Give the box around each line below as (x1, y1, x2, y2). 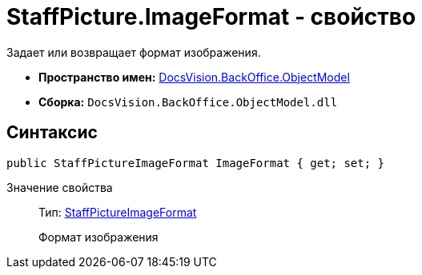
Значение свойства (6, 180, 113, 194)
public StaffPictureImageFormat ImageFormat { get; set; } (6, 156, 385, 169)
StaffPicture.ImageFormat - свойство (6, 3, 416, 30)
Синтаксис (6, 122, 98, 143)
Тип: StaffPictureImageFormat (38, 205, 197, 219)
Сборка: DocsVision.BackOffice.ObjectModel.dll (38, 94, 338, 109)
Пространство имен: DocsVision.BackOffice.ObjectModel (38, 70, 350, 84)
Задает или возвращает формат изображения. (6, 45, 261, 59)
